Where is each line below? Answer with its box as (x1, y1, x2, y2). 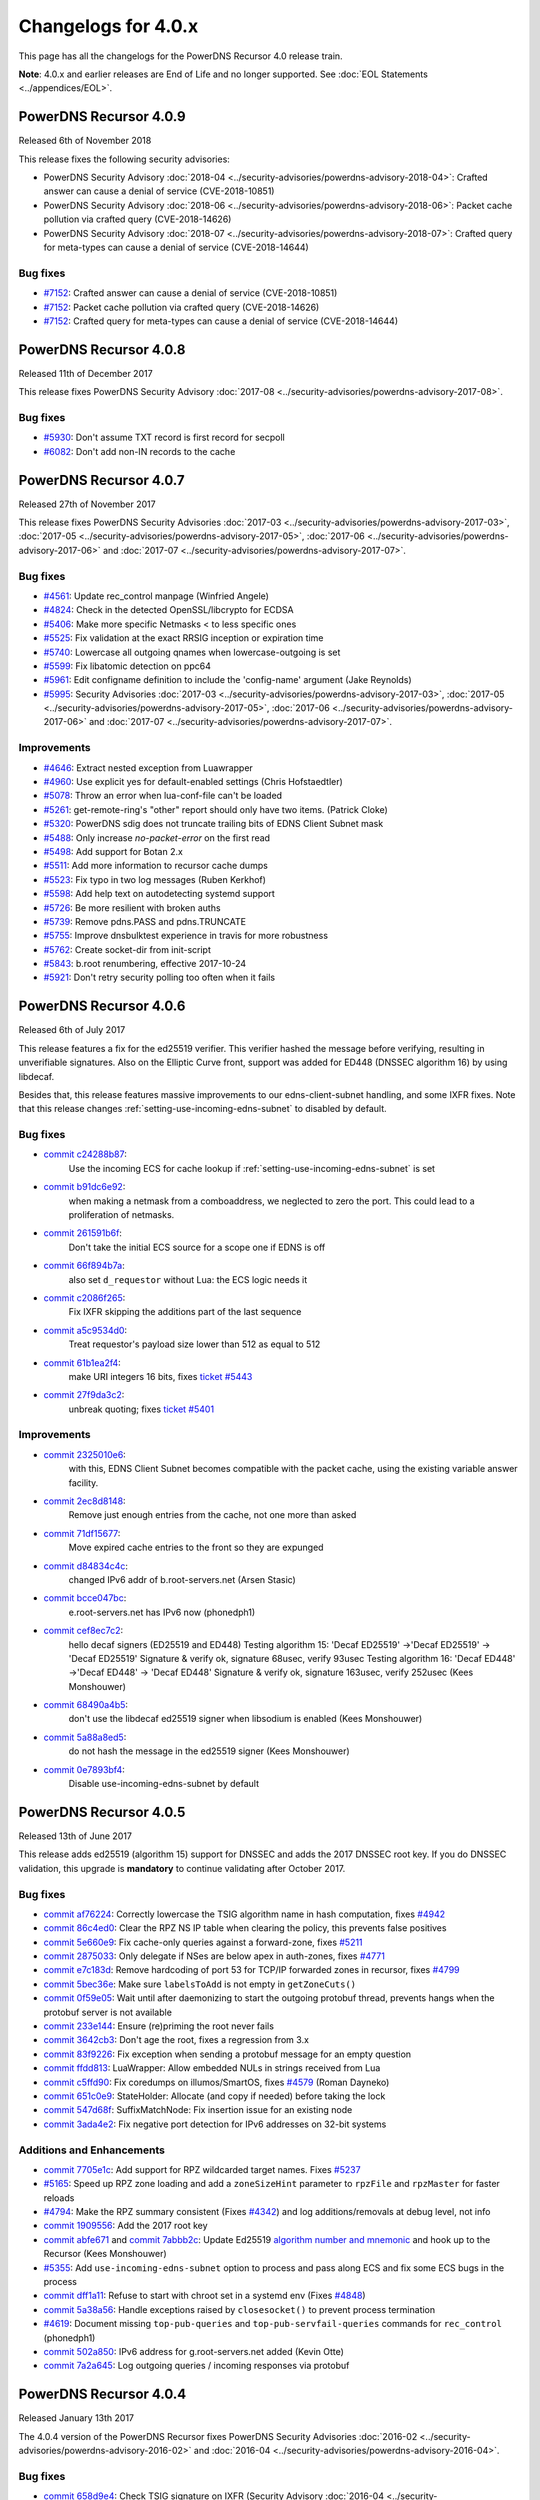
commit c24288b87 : (43, 1148, 127, 1160)
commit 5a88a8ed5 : (43, 1731, 127, 1743)
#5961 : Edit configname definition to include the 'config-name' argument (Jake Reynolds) (43, 674, 412, 686)
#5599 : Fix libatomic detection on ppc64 (43, 660, 212, 672)
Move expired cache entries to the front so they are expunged (68, 1541, 324, 1554)
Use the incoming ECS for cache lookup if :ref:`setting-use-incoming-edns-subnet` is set (68, 1162, 435, 1174)
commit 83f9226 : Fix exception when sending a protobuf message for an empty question (43, 2048, 412, 2060)
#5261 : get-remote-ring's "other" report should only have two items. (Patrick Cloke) (43, 803, 389, 815)
